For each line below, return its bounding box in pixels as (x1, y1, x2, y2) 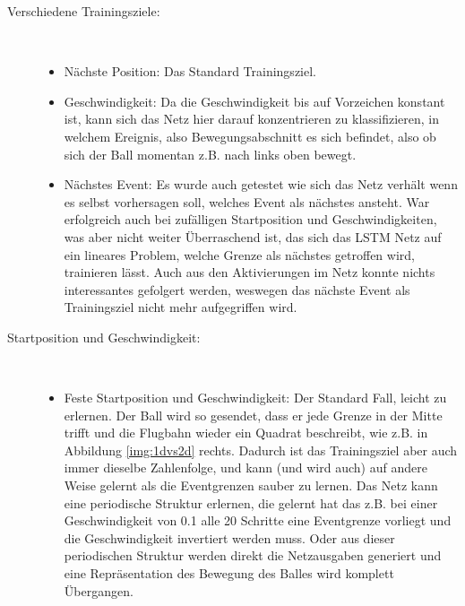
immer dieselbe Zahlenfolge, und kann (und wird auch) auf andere (64, 458, 427, 477)
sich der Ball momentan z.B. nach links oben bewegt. (64, 144, 357, 163)
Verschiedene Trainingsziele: (7, 2, 160, 20)
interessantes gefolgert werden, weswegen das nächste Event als (64, 280, 410, 299)
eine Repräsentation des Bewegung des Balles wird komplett (64, 564, 394, 583)
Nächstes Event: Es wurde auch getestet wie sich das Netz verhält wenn (64, 175, 458, 194)
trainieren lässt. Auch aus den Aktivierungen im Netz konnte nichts (64, 263, 435, 281)
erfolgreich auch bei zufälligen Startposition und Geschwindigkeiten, (64, 210, 437, 229)
